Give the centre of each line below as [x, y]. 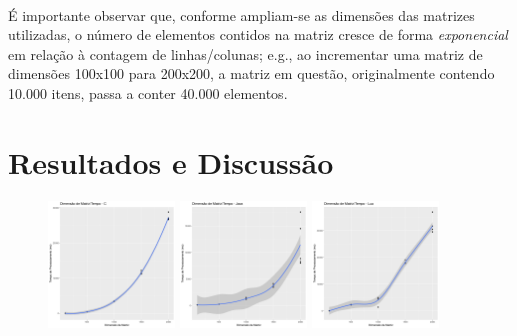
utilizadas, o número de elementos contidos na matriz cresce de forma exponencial [258, 34]
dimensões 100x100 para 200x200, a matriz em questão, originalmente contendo [251, 73]
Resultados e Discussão [171, 161]
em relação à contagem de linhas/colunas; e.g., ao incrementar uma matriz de [245, 53]
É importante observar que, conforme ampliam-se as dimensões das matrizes [241, 14]
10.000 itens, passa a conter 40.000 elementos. [148, 92]
